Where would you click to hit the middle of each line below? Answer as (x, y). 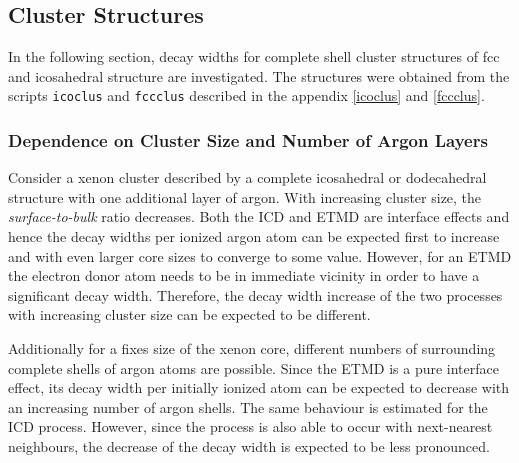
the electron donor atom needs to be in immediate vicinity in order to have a (244, 275)
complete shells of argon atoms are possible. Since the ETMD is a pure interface (253, 367)
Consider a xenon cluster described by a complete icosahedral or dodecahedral (247, 177)
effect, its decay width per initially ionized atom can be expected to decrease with (259, 387)
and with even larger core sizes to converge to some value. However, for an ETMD (260, 255)
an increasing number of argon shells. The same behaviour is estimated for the (248, 406)
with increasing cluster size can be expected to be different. (189, 314)
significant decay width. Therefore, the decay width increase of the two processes (255, 294)
